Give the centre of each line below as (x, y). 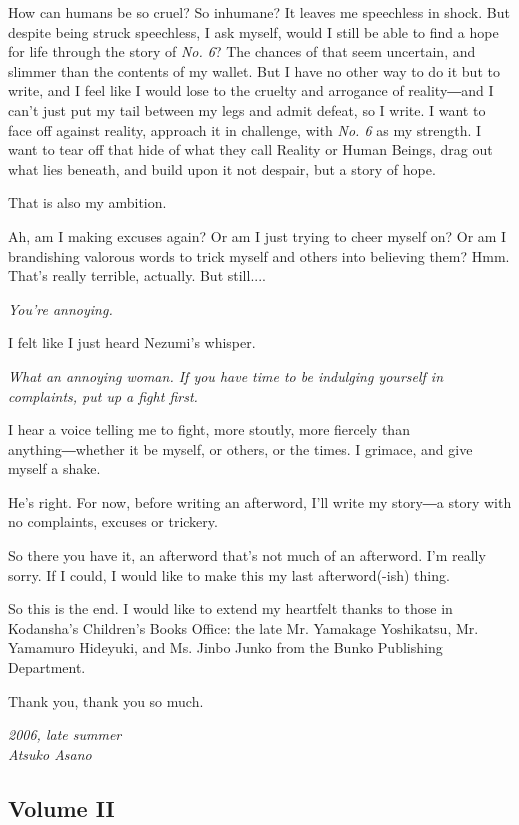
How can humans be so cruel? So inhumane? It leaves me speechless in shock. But (259, 12)
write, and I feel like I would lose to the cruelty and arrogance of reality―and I (251, 90)
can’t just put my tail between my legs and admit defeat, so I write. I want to (247, 109)
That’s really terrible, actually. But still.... (137, 275)
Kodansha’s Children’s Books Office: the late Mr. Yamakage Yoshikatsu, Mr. (243, 627)
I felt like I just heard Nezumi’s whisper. (132, 342)
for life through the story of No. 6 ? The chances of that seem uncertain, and (242, 51)
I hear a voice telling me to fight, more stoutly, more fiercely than (209, 429)
